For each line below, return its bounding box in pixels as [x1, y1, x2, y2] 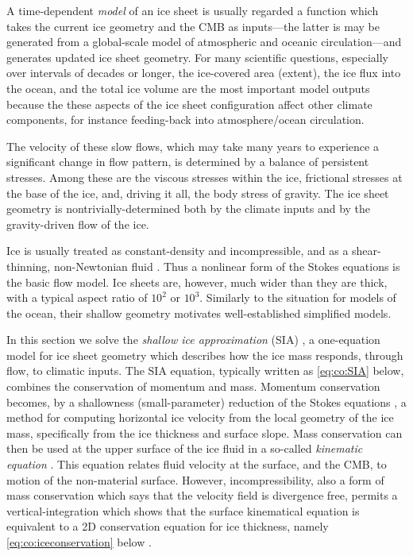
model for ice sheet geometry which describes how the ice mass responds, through [6, 346, 403, 363]
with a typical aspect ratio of [6, 289, 148, 306]
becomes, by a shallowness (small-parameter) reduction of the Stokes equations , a [6, 393, 407, 410]
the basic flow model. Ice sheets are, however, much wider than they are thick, [6, 273, 388, 290]
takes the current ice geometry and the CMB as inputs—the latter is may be [6, 17, 380, 34]
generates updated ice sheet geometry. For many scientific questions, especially [6, 48, 389, 65]
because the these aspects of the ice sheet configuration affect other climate [6, 95, 372, 112]
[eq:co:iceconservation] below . [6, 534, 152, 550]
